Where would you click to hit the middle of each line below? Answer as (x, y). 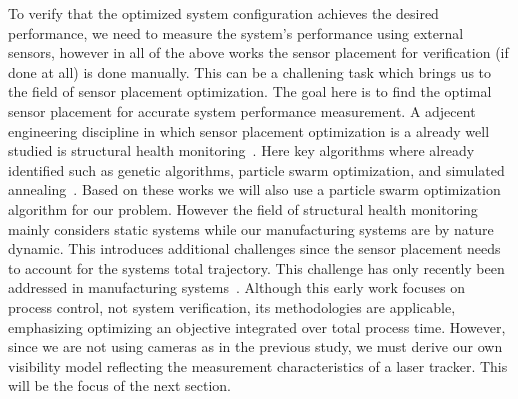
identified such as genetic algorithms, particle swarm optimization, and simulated (256, 169)
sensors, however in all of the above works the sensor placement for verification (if (258, 52)
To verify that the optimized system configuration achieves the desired (223, 13)
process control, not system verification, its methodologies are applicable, (232, 306)
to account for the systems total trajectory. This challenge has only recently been (256, 267)
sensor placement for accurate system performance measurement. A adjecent (242, 110)
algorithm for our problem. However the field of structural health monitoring (243, 208)
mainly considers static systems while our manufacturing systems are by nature (251, 228)
